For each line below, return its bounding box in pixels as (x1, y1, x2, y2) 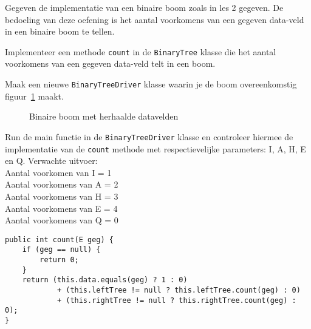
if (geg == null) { (22, 245, 101, 254)
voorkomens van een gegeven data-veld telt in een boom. (5, 57, 216, 70)
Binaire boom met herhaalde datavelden (29, 110, 179, 123)
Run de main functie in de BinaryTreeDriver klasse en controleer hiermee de (5, 130, 293, 143)
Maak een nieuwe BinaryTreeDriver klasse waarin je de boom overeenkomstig (5, 78, 297, 90)
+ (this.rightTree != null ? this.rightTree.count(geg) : (56, 296, 296, 305)
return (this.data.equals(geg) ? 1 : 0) (22, 276, 188, 285)
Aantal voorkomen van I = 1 (5, 166, 112, 178)
